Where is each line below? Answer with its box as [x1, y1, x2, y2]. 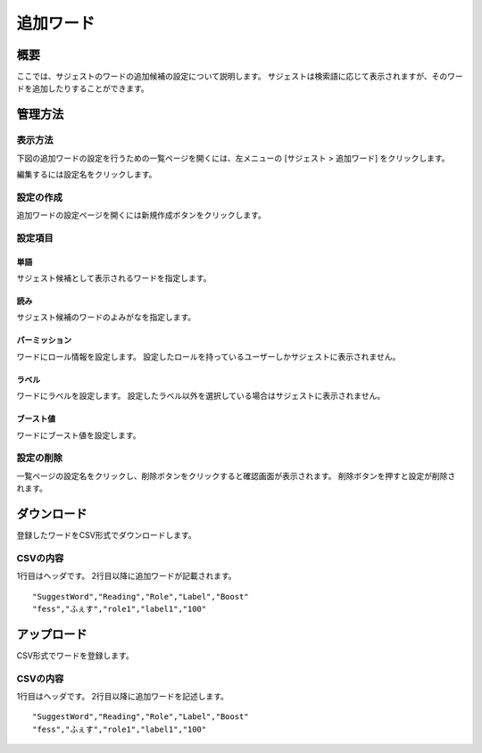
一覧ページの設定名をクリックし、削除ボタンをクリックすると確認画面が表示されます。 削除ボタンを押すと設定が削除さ [16, 470, 456, 481]
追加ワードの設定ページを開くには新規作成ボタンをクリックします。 [16, 210, 267, 220]
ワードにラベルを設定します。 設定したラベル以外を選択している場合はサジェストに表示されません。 [16, 391, 386, 401]
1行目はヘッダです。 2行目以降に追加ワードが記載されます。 [16, 571, 237, 582]
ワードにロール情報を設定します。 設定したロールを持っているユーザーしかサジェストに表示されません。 [16, 351, 401, 361]
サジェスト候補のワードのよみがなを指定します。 [16, 312, 196, 323]
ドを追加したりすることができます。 [16, 83, 149, 94]
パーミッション [16, 335, 71, 345]
